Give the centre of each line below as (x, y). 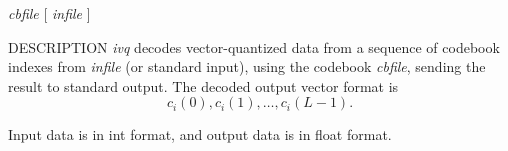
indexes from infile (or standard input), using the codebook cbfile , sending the (247, 66)
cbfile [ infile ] (49, 13)
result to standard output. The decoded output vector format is (203, 85)
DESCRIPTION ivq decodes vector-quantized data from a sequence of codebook (254, 46)
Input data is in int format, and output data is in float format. (200, 134)
